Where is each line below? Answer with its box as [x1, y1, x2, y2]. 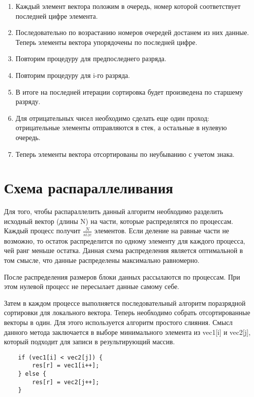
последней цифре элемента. [15, 10, 98, 21]
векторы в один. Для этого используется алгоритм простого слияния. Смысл [4, 317, 233, 327]
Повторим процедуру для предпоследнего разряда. [15, 53, 166, 64]
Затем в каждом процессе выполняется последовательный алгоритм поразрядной [4, 297, 246, 308]
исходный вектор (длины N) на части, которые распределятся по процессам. [4, 216, 233, 226]
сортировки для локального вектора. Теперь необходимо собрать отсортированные [4, 307, 251, 318]
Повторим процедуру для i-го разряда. [15, 70, 130, 80]
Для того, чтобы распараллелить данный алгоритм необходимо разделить [4, 206, 223, 217]
